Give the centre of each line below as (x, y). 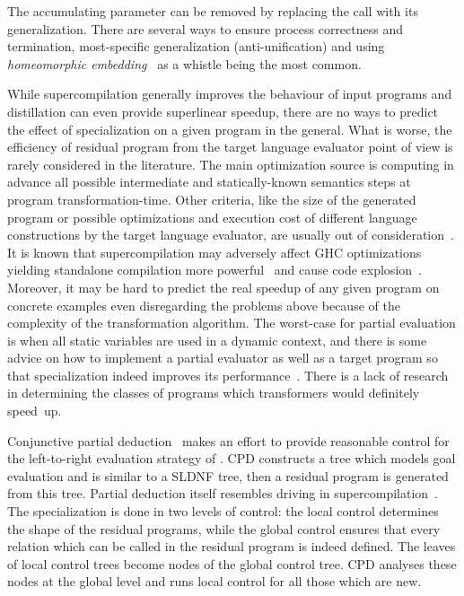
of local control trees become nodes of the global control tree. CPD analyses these (232, 563)
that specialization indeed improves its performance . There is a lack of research (228, 375)
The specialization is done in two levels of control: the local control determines (223, 511)
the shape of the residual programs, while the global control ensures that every (224, 528)
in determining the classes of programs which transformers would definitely (214, 393)
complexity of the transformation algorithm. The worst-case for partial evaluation (232, 323)
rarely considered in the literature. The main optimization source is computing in (231, 164)
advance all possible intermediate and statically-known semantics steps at (209, 182)
